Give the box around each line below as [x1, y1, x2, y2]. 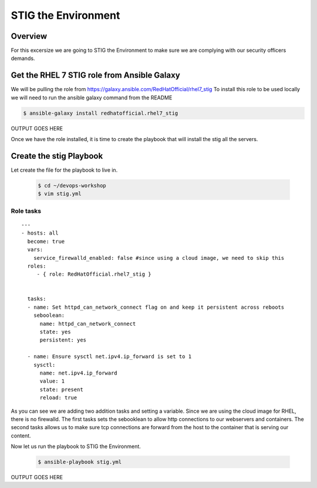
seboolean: [33, 312, 65, 319]
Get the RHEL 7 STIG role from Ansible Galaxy [11, 71, 180, 81]
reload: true [39, 395, 77, 401]
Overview [11, 31, 48, 41]
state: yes [39, 329, 71, 335]
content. [11, 432, 32, 439]
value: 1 [39, 378, 65, 385]
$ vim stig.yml [38, 190, 82, 197]
